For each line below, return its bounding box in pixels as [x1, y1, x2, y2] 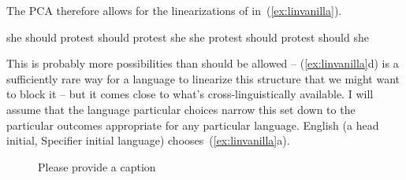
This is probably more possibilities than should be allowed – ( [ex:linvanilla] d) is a [6, 55, 399, 72]
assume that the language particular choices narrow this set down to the [6, 101, 356, 117]
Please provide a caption [38, 158, 156, 174]
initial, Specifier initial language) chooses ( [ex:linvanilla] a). [6, 132, 290, 149]
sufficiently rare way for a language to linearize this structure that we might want [6, 70, 400, 86]
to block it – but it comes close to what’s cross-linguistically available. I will [6, 86, 374, 102]
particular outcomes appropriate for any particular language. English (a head [6, 116, 379, 133]
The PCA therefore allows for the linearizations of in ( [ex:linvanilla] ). [6, 2, 342, 18]
